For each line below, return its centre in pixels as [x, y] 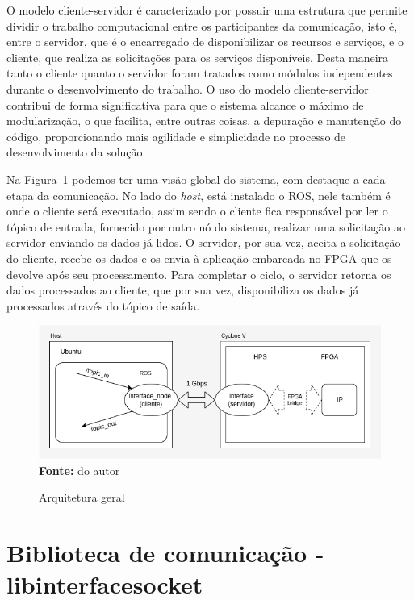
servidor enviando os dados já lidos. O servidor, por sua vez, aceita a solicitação [204, 242]
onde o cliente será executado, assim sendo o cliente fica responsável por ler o [197, 211]
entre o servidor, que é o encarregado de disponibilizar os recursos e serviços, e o [205, 42]
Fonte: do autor [79, 470]
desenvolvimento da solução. [76, 152]
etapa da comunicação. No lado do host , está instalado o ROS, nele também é [199, 195]
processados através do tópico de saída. [103, 305]
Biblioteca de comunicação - [165, 553]
